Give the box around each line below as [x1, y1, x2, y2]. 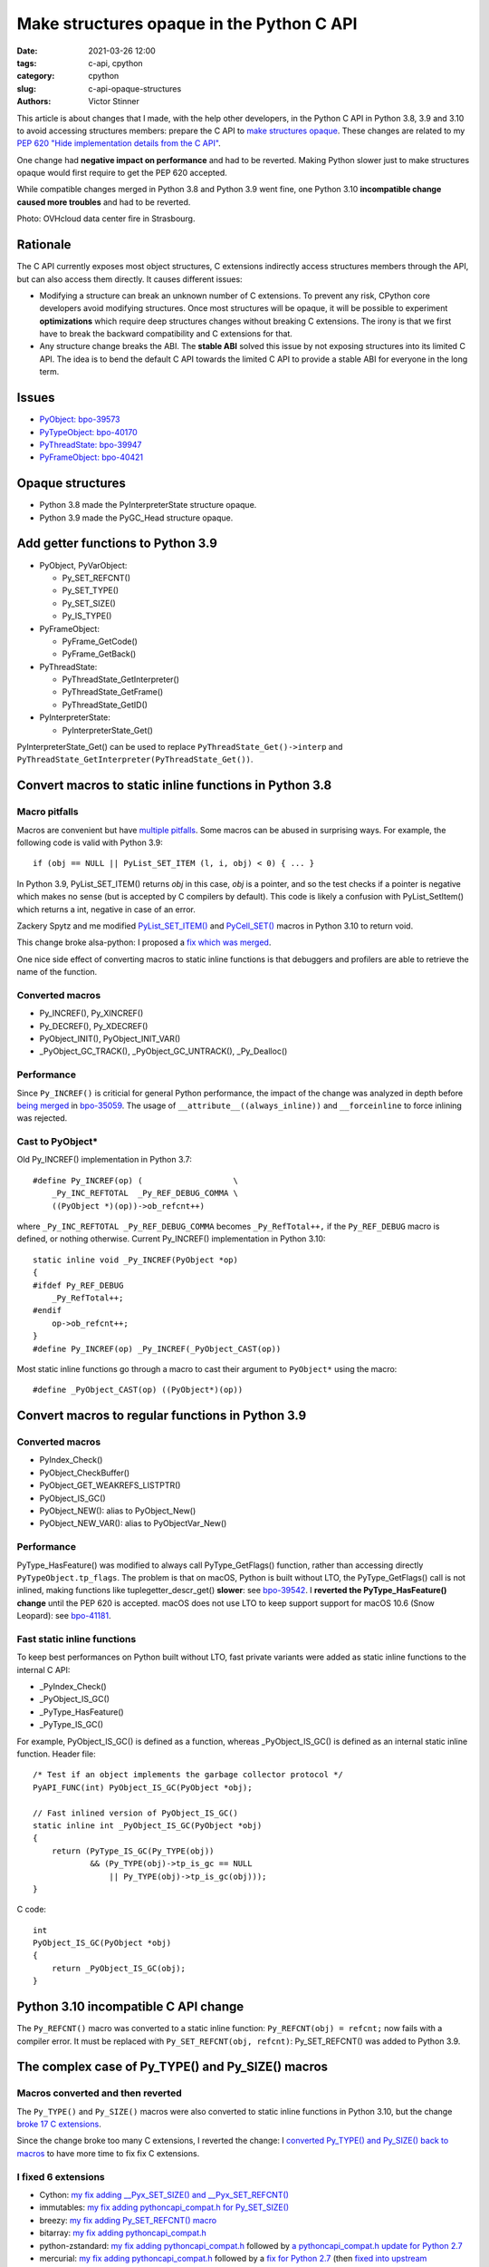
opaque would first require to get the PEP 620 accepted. [16, 168, 228, 179]
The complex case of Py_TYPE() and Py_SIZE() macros [16, 2059, 329, 2075]
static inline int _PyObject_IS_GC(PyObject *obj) [33, 1820, 263, 1831]
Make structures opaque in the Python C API [16, 14, 358, 34]
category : [16, 71, 55, 82]
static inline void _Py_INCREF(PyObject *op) [33, 1254, 239, 1265]
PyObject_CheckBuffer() [39, 1467, 130, 1478]
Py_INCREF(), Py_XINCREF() [39, 1007, 144, 1019]
